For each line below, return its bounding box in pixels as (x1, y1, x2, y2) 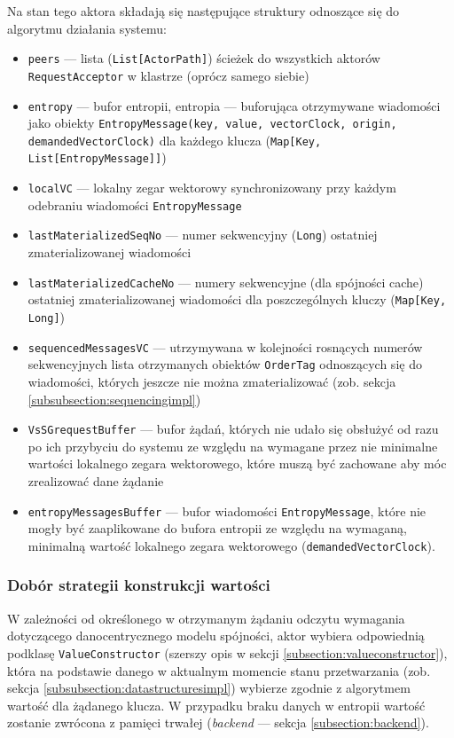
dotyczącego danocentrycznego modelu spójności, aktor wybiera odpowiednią (7, 626, 425, 645)
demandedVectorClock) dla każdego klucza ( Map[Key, (27, 130, 322, 149)
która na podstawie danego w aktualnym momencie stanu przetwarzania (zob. (7, 661, 431, 679)
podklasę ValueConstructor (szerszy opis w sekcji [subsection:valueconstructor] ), (7, 643, 448, 662)
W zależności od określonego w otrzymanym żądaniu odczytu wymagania (7, 608, 405, 627)
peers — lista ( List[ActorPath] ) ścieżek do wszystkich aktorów (27, 49, 380, 67)
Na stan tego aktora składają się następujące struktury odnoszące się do (7, 2, 400, 20)
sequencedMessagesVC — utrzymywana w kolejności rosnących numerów (27, 337, 423, 356)
